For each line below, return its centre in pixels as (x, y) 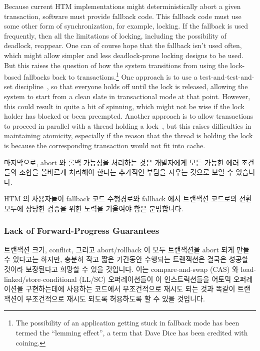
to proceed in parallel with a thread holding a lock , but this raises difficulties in (128, 125)
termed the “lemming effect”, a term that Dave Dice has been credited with (132, 332)
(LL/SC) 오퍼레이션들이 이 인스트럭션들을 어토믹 (155, 279)
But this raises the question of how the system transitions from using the (116, 65)
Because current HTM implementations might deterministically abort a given (122, 6)
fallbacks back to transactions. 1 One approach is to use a (110, 76)
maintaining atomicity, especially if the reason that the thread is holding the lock (128, 135)
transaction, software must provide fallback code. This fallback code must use (123, 16)
